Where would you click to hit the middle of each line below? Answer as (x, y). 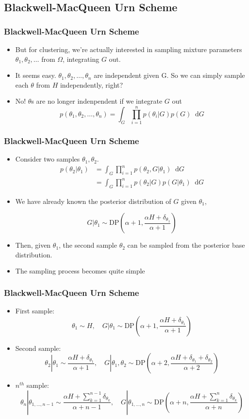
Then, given (33, 245)
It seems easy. (36, 75)
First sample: (35, 311)
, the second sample (88, 245)
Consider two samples (48, 159)
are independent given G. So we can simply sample (169, 75)
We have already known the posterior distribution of (93, 201)
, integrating (81, 59)
